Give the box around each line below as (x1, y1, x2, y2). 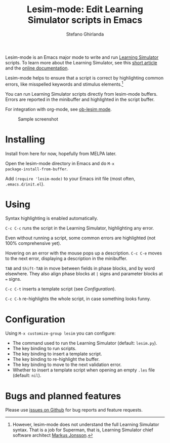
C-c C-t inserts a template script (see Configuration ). (5, 286, 116, 292)
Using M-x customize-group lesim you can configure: (5, 330, 116, 337)
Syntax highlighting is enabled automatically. (5, 215, 99, 221)
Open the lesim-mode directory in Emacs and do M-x (5, 160, 115, 166)
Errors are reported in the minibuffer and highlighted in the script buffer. (5, 96, 155, 102)
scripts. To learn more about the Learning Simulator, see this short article (5, 59, 158, 65)
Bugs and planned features (5, 390, 121, 401)
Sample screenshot (18, 116, 58, 122)
